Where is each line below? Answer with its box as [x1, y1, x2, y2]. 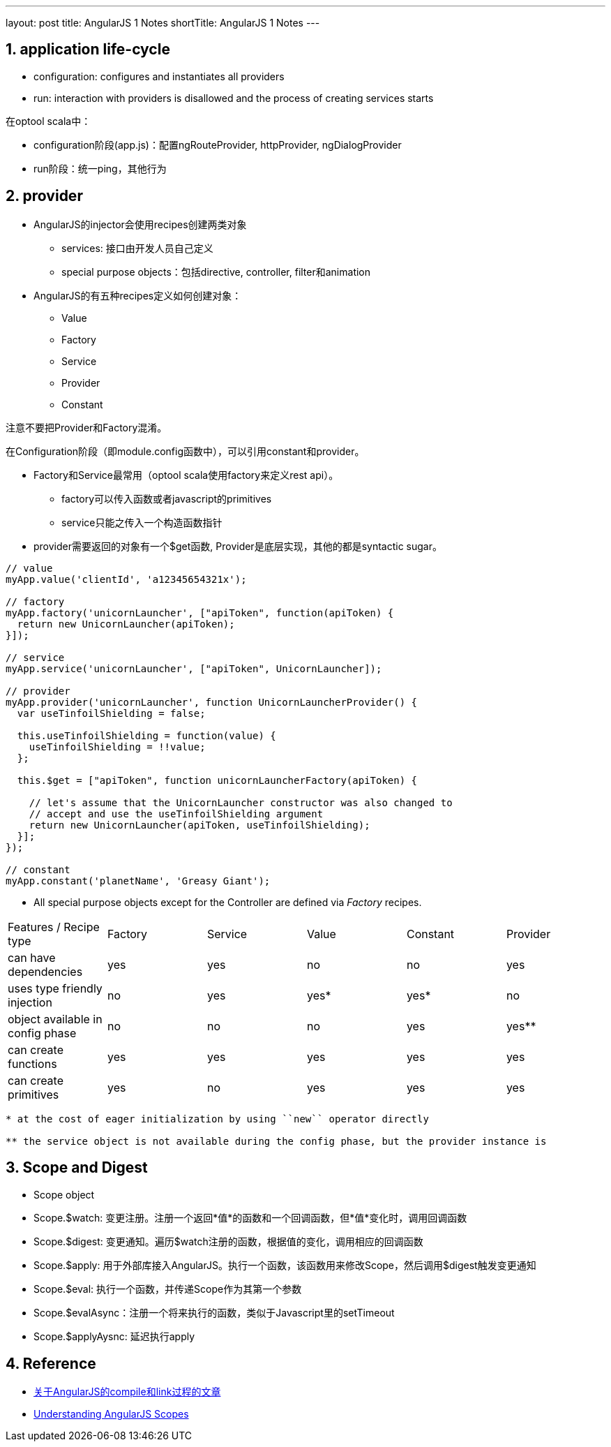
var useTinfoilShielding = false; [17, 707, 206, 719]
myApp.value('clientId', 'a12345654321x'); [6, 573, 247, 585]
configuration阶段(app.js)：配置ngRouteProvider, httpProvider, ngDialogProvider [33, 138, 402, 151]
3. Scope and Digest [6, 1159, 148, 1177]
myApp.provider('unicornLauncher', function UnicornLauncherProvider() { [6, 696, 418, 708]
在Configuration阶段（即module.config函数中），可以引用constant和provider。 [6, 445, 365, 457]
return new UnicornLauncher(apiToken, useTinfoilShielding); [29, 819, 370, 831]
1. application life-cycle [6, 40, 170, 59]
